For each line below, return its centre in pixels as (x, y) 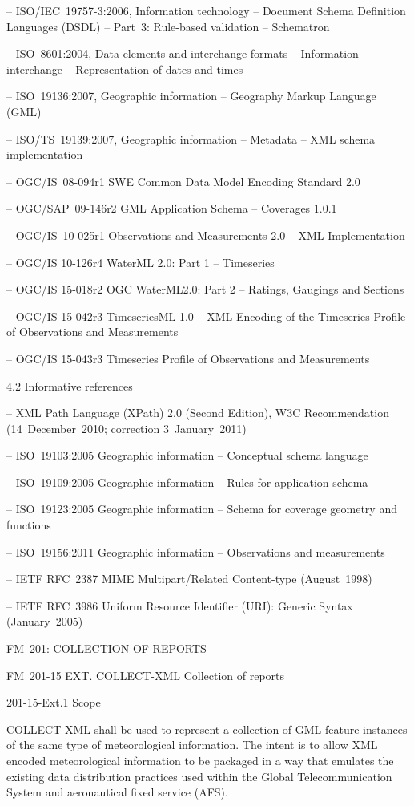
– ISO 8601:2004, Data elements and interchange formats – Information (183, 53)
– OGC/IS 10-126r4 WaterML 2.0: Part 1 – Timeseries (141, 262)
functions (29, 525)
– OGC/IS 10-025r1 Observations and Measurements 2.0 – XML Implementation (206, 235)
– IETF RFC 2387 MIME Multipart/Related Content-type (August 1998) (189, 579)
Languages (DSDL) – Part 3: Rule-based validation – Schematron (168, 26)
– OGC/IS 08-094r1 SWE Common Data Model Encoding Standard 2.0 (183, 181)
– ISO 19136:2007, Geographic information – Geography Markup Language (191, 96)
